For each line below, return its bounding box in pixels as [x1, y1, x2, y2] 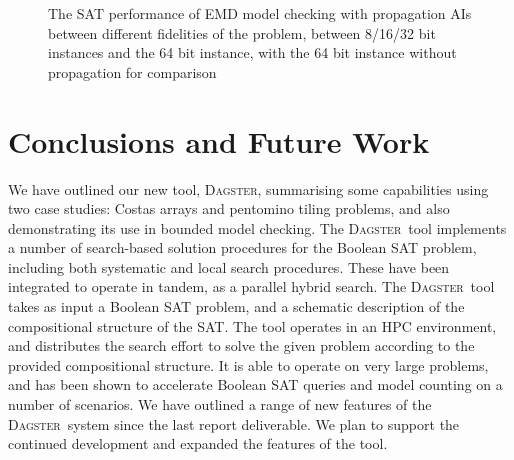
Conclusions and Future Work [8, 120, 430, 161]
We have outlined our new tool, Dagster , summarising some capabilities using [8, 178, 489, 199]
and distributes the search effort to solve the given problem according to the [8, 335, 475, 356]
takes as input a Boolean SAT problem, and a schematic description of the [8, 296, 465, 317]
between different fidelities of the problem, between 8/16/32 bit [48, 22, 436, 43]
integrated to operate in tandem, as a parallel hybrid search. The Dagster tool [8, 276, 495, 297]
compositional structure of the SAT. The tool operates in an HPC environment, [8, 315, 497, 336]
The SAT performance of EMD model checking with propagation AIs [48, 3, 472, 23]
